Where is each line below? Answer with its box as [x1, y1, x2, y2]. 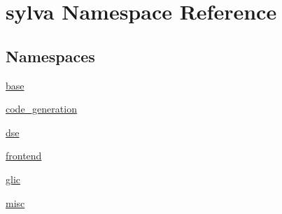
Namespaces [6, 45, 95, 66]
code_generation [6, 101, 77, 116]
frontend [6, 148, 42, 163]
